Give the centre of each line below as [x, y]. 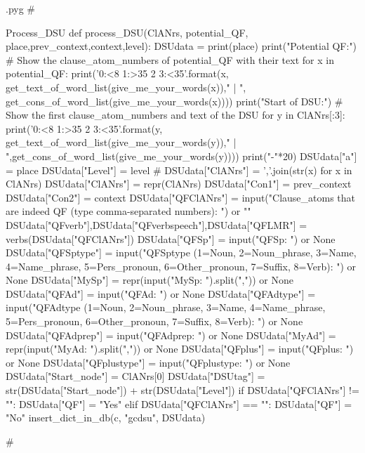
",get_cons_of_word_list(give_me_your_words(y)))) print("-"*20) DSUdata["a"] [181, 156]
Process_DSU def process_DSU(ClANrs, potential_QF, [127, 32]
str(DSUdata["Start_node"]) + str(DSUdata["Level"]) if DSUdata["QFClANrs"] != [182, 390]
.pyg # [21, 8]
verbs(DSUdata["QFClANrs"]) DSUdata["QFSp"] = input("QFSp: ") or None [171, 238]
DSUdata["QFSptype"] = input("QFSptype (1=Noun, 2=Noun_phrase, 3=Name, [181, 252]
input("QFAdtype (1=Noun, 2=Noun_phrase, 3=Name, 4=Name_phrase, [166, 307]
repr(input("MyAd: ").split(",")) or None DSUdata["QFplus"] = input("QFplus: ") [180, 349]
